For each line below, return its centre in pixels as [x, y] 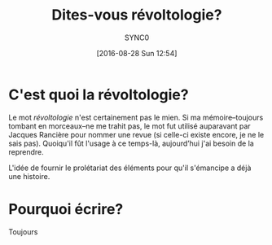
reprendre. [26, 151]
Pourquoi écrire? [66, 209]
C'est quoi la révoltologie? [99, 94]
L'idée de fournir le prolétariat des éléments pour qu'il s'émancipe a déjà [130, 168]
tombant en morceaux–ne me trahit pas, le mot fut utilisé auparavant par [129, 126]
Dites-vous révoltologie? [137, 15]
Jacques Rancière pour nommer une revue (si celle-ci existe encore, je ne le [136, 134]
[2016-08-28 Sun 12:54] [137, 53]
